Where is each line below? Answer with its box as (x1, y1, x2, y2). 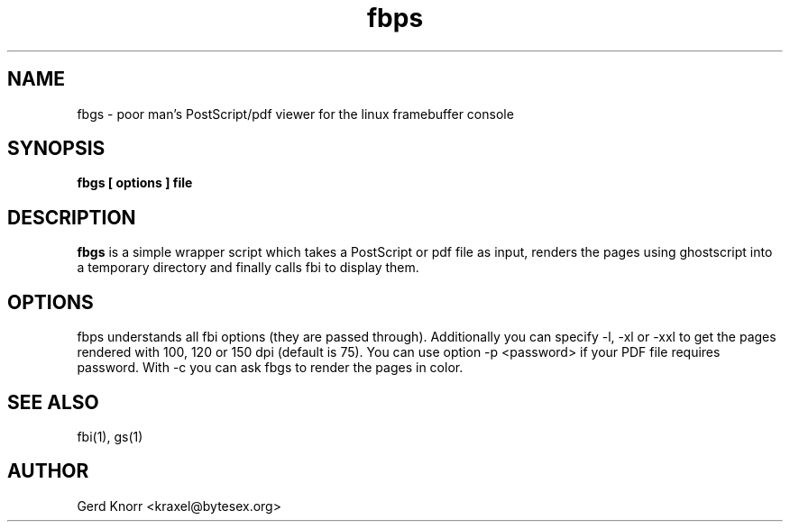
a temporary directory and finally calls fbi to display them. (77, 260, 419, 276)
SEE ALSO (7, 390, 99, 414)
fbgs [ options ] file (77, 175, 193, 191)
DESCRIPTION (7, 205, 136, 229)
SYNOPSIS (7, 137, 106, 160)
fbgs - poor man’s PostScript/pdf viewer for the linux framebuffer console (77, 105, 514, 122)
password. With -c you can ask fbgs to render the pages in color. (77, 360, 464, 376)
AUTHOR (7, 460, 89, 483)
